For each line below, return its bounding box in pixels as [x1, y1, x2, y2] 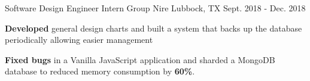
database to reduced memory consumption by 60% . [5, 65, 195, 77]
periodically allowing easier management [5, 33, 153, 46]
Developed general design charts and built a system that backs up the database [5, 21, 302, 34]
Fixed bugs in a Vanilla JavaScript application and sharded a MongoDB [5, 53, 275, 66]
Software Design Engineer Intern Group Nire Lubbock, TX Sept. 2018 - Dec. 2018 [5, 2, 306, 14]
